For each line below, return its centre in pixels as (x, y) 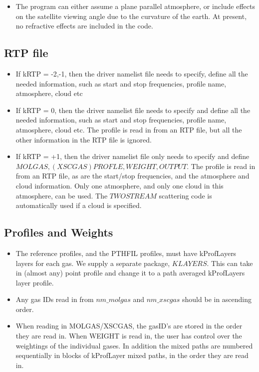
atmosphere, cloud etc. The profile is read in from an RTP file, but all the (129, 129)
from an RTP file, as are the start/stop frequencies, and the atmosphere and (132, 176)
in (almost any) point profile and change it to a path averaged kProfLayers (130, 273)
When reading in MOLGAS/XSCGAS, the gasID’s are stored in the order (129, 326)
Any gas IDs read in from (55, 299)
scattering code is (185, 195)
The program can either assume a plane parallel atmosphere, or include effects (135, 6)
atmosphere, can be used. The (62, 195)
